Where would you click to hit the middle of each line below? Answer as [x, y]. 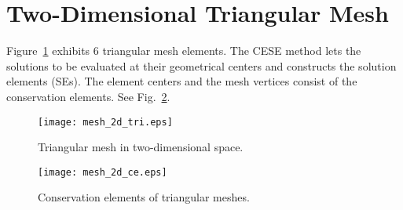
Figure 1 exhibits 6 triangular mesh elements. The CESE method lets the [184, 51]
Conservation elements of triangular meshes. [144, 197]
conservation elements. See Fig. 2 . [88, 96]
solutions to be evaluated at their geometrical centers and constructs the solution [201, 65]
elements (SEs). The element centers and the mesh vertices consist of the [182, 81]
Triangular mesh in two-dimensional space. [141, 147]
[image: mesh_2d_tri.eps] [105, 122]
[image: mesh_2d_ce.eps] [103, 172]
